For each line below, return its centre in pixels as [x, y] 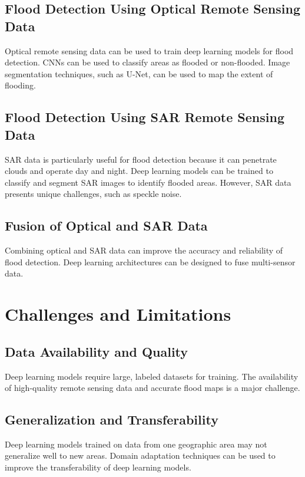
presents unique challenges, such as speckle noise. [93, 194]
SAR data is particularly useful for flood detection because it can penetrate [141, 159]
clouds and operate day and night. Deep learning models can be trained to [139, 171]
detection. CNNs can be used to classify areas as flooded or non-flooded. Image [147, 62]
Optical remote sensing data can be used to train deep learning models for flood [149, 50]
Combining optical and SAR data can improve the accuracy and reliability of [144, 250]
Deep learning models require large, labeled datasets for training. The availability [152, 376]
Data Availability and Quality [97, 351]
